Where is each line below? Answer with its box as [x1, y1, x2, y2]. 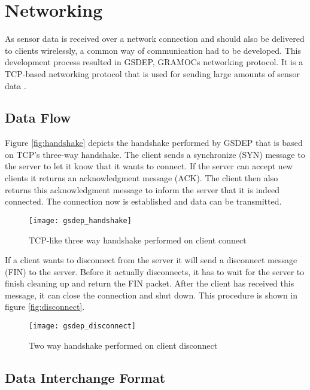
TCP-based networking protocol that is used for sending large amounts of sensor [5, 67, 300, 80]
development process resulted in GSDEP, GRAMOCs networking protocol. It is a [5, 56, 303, 68]
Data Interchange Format [5, 368, 166, 386]
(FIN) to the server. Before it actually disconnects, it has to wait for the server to [5, 265, 305, 278]
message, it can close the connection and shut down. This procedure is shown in [5, 288, 298, 301]
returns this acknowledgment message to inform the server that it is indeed [5, 183, 280, 196]
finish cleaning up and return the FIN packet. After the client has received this [5, 277, 294, 290]
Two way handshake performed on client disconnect [29, 339, 218, 351]
